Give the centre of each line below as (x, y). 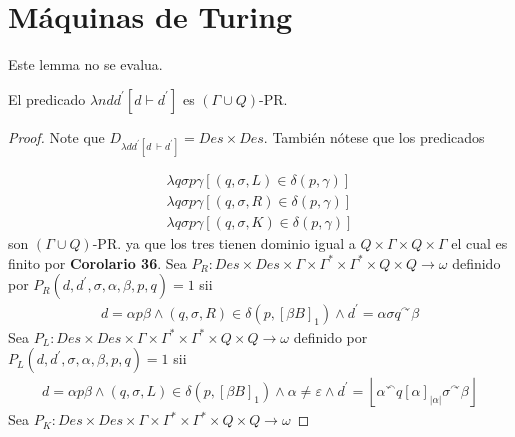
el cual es (479, 243)
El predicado (47, 98)
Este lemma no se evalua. (85, 64)
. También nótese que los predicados (374, 136)
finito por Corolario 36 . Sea (97, 262)
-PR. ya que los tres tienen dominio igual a (224, 243)
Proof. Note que (56, 136)
